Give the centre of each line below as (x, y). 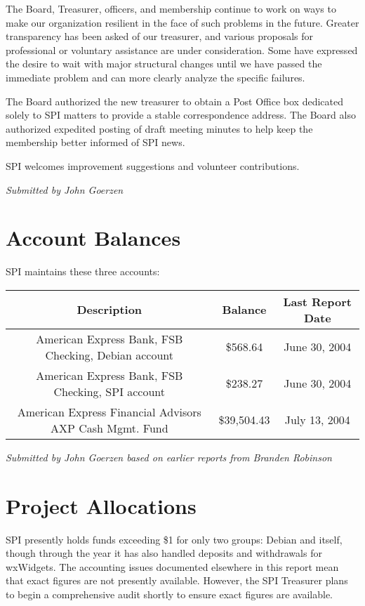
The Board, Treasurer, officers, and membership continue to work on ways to (171, 8)
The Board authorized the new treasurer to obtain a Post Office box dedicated (174, 101)
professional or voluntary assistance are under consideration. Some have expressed (182, 50)
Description (109, 310)
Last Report (317, 301)
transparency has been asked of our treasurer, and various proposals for (160, 36)
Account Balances (93, 238)
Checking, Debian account (109, 355)
